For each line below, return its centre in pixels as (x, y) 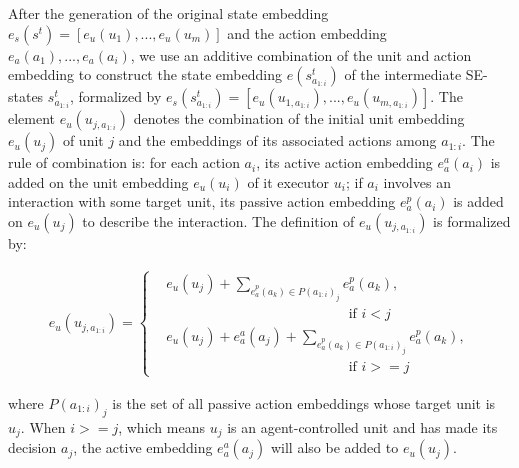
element (32, 118)
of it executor (288, 181)
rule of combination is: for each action (124, 162)
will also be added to (334, 447)
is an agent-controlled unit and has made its (362, 426)
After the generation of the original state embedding (168, 13)
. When (43, 426)
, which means (161, 426)
